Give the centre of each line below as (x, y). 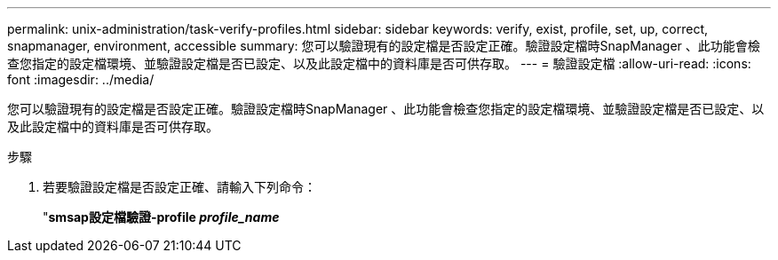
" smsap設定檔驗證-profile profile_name (161, 217)
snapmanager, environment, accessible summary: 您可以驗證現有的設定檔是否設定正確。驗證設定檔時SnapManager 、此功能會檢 (384, 46)
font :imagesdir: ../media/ (81, 79)
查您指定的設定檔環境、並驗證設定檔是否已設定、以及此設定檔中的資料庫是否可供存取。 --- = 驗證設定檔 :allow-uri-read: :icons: (379, 63)
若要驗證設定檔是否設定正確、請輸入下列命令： (179, 187)
